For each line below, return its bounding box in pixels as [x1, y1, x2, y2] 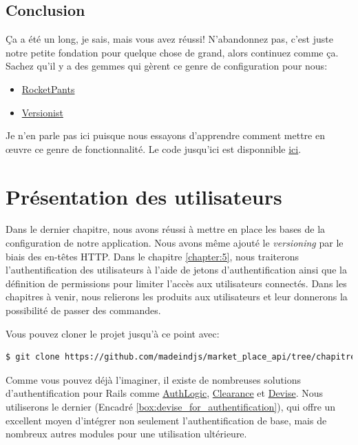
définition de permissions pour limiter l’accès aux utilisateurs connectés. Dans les [6, 276, 347, 290]
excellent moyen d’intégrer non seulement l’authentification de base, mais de [6, 413, 327, 427]
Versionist [21, 105, 63, 119]
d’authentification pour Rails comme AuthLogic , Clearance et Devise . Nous [6, 386, 323, 400]
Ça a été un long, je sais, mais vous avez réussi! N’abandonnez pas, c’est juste [6, 32, 333, 46]
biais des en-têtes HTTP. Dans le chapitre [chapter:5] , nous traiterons [6, 249, 299, 263]
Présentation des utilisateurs [6, 182, 282, 210]
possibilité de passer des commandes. [6, 303, 161, 318]
